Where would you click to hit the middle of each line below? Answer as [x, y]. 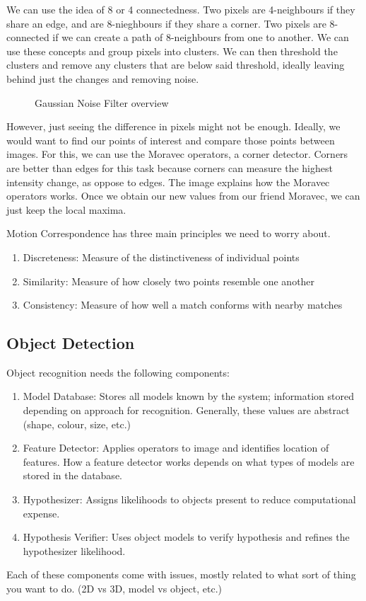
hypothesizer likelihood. [74, 550]
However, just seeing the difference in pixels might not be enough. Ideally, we [173, 126]
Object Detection [71, 343]
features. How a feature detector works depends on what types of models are [189, 461]
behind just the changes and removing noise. [103, 78]
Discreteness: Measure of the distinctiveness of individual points [161, 257]
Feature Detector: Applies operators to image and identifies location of [176, 448]
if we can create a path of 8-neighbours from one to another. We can [201, 37]
